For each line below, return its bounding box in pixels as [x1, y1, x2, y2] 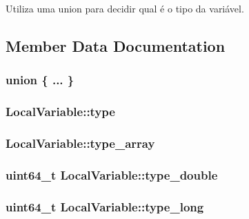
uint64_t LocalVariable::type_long [6, 198, 204, 215]
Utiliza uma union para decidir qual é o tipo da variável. [6, 1, 244, 15]
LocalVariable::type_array [6, 134, 155, 151]
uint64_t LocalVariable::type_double [6, 166, 218, 183]
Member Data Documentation [6, 35, 226, 56]
